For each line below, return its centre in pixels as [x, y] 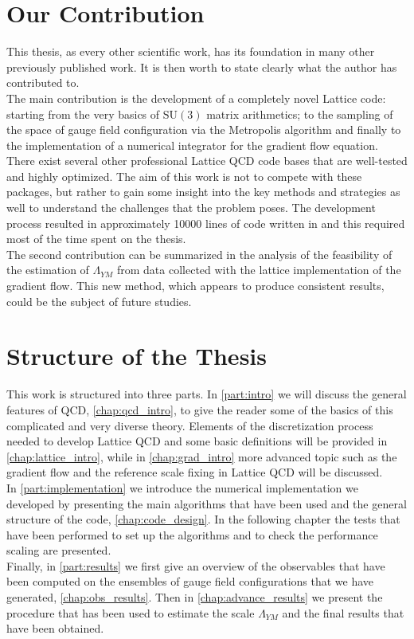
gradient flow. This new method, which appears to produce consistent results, [195, 286]
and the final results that [343, 612]
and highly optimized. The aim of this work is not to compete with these [184, 176]
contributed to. [43, 82]
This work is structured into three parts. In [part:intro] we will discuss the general [207, 394]
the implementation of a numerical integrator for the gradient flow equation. [192, 145]
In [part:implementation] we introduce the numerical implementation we [182, 487]
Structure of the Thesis [137, 356]
